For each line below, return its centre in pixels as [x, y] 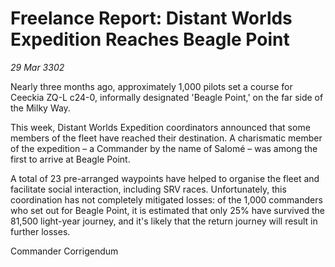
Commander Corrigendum [64, 251]
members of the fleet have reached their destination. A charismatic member [166, 138]
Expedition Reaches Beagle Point [150, 39]
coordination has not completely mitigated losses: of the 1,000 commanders [166, 199]
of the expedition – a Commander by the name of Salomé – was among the [164, 148]
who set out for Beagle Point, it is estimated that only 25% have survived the [167, 210]
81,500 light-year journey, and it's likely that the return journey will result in [164, 221]
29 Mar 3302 [37, 67]
